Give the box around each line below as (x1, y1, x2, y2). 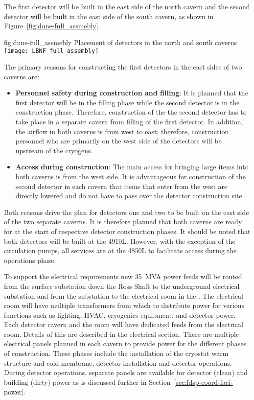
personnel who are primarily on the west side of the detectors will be (15, 136, 222, 146)
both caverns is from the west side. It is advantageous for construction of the (15, 171, 246, 181)
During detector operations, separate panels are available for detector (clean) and (4, 367, 248, 377)
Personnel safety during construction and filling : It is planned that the (15, 88, 248, 98)
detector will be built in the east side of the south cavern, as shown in (4, 11, 214, 21)
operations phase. (4, 255, 56, 265)
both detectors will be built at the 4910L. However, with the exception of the (4, 235, 235, 246)
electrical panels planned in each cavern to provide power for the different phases (4, 338, 247, 349)
